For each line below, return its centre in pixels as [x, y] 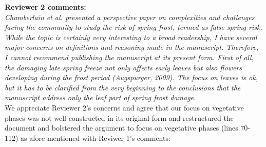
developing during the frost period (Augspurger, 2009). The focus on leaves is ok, [131, 77]
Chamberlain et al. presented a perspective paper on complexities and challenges [130, 17]
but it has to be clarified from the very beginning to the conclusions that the [123, 87]
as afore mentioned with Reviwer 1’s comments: [96, 137]
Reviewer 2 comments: [45, 7]
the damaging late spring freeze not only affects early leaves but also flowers [123, 67]
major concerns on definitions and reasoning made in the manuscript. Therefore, [132, 47]
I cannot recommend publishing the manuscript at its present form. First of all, [129, 57]
